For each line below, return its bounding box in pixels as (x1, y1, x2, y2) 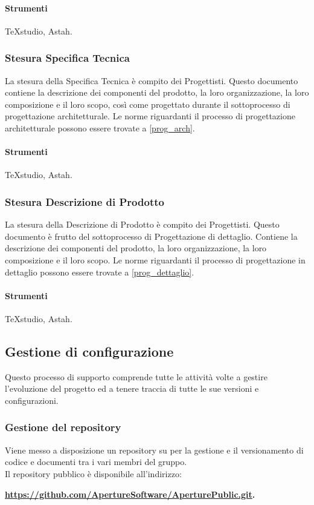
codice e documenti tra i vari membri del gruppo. (5, 455, 187, 468)
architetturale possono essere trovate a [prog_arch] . (5, 121, 195, 134)
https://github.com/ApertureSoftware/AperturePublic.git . (5, 487, 255, 500)
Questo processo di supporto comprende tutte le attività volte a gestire (5, 370, 268, 383)
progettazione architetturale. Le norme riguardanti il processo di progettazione (5, 110, 295, 122)
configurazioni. (5, 394, 59, 406)
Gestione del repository (5, 420, 121, 435)
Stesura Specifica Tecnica (5, 50, 130, 65)
